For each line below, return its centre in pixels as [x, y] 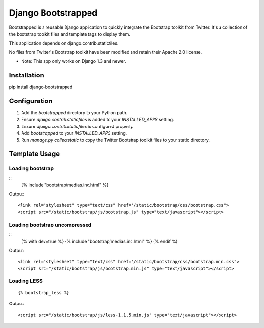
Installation [26, 75]
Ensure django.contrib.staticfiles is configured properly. [77, 126]
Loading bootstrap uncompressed [50, 225]
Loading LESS [26, 281]
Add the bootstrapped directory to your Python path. [74, 112]
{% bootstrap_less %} [44, 292]
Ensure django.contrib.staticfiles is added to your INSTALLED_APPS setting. [98, 120]
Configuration [31, 101]
